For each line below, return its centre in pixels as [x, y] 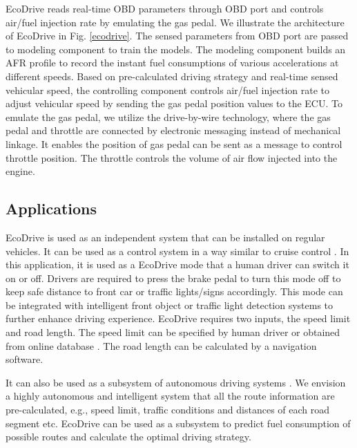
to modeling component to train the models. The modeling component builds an [176, 49]
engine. [20, 171]
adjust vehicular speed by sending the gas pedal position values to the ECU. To [174, 103]
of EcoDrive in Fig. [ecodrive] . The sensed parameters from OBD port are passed [177, 36]
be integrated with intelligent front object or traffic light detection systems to [170, 305]
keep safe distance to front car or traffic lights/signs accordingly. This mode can [174, 291]
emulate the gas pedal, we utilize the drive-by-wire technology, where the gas [168, 116]
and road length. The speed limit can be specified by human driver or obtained [173, 332]
